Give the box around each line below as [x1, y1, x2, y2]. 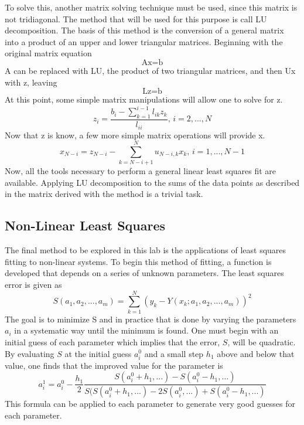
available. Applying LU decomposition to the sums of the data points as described [5, 176, 300, 188]
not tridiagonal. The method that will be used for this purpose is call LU [5, 12, 267, 25]
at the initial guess [64, 347, 132, 359]
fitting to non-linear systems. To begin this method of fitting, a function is [5, 255, 272, 267]
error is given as [5, 278, 62, 291]
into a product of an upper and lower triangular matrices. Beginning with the [5, 35, 283, 47]
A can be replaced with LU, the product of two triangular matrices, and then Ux [5, 64, 296, 76]
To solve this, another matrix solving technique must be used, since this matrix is [5, 1, 298, 13]
